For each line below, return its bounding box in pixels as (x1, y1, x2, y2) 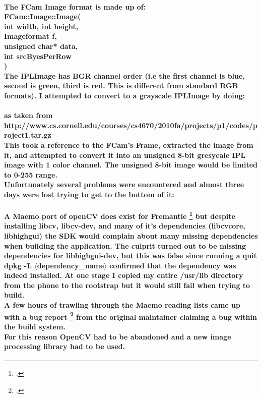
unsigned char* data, (4, 40, 78, 51)
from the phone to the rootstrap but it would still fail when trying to (4, 279, 250, 290)
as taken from (4, 110, 53, 121)
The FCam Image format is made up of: (4, 1, 146, 12)
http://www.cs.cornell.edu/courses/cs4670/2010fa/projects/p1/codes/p (4, 120, 257, 130)
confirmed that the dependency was (109, 260, 236, 270)
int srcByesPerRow (4, 50, 72, 61)
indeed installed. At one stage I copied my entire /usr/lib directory (4, 270, 243, 280)
